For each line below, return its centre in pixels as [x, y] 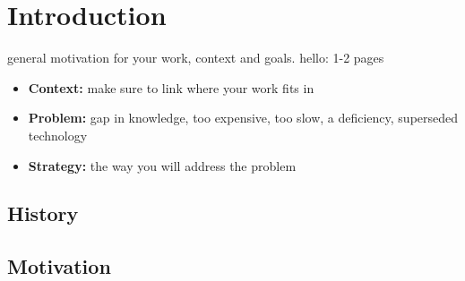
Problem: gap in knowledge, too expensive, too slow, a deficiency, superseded [243, 118]
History [43, 213]
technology [58, 135]
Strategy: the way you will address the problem [162, 165]
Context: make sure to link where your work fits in [171, 87]
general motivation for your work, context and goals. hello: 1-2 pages [196, 58]
